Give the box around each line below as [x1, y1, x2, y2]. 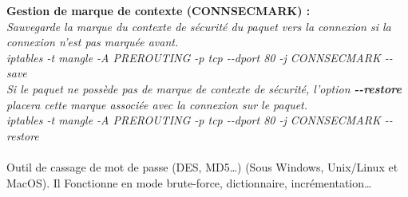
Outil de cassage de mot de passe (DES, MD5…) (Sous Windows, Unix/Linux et [6, 158, 398, 175]
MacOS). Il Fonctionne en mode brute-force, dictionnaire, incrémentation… [6, 174, 372, 191]
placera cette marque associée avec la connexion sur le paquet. [6, 96, 308, 112]
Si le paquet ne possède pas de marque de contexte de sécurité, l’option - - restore [6, 80, 402, 97]
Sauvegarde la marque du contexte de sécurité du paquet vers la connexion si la [6, 18, 391, 34]
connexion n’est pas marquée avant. [6, 33, 179, 50]
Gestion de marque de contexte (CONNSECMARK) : [6, 2, 311, 18]
